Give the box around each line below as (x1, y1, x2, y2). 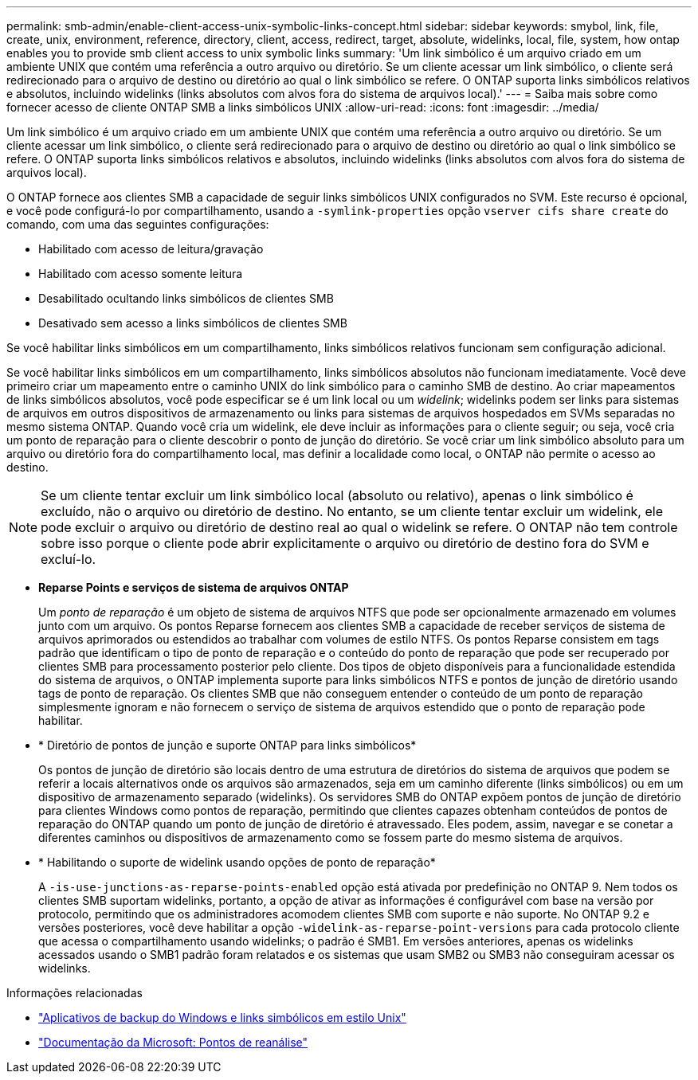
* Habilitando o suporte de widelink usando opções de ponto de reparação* (38, 855, 436, 869)
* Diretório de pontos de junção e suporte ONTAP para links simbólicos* (38, 738, 417, 752)
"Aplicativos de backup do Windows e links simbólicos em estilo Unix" (38, 1011, 406, 1024)
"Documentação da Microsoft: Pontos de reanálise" (38, 1035, 308, 1049)
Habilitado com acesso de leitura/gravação (38, 242, 264, 256)
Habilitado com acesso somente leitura (38, 267, 243, 280)
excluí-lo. (41, 551, 96, 567)
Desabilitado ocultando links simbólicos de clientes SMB (38, 292, 334, 305)
